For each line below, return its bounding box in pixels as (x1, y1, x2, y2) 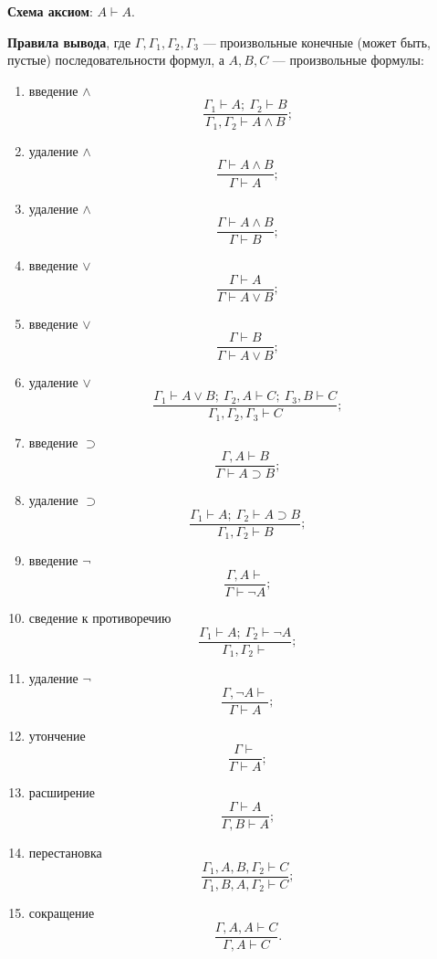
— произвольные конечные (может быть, (203, 32, 431, 51)
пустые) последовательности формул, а (7, 50, 224, 69)
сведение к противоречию (28, 608, 172, 627)
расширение (28, 783, 95, 802)
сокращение (28, 903, 95, 922)
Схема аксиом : (7, 2, 93, 20)
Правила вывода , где (7, 32, 131, 51)
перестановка (28, 843, 102, 862)
